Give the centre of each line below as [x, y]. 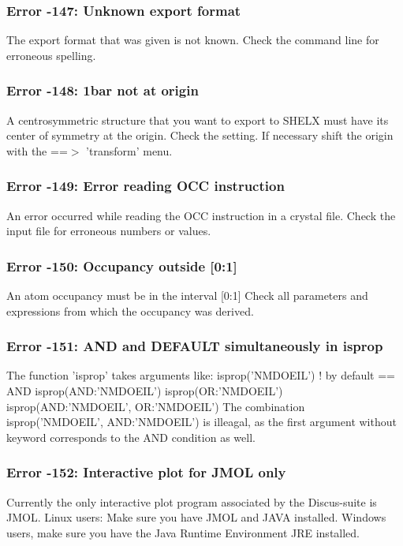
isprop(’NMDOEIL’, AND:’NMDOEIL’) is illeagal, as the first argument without [201, 422]
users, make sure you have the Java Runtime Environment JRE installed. [183, 532]
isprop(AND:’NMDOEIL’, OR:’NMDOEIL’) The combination [156, 406]
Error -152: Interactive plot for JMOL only [146, 472]
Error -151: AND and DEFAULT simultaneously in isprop [195, 346]
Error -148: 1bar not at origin [103, 90]
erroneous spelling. [51, 55]
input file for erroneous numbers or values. [109, 231]
